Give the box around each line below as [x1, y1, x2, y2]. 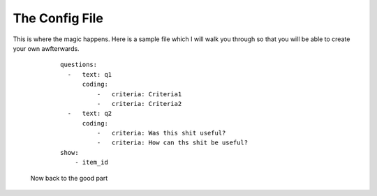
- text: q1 [67, 70, 112, 78]
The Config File [13, 10, 104, 26]
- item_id [74, 158, 108, 167]
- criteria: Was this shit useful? [96, 129, 226, 137]
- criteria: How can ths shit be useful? [96, 139, 248, 146]
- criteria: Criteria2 [96, 100, 182, 107]
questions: [60, 61, 98, 69]
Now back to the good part [30, 174, 108, 182]
